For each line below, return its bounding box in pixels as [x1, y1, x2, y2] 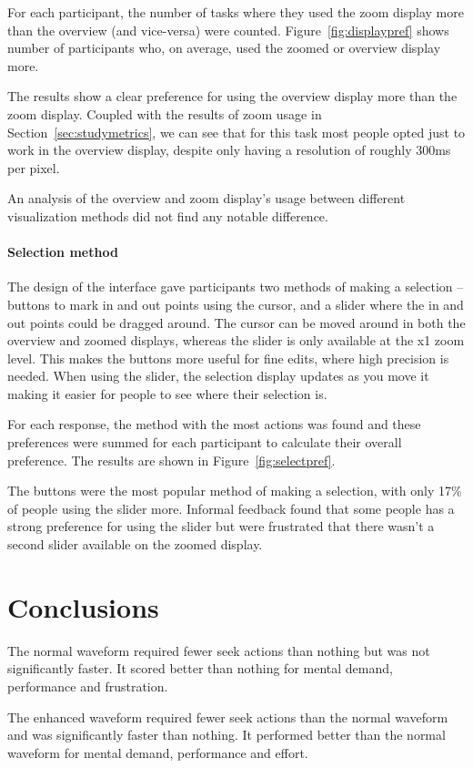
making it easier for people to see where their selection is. [7, 384, 327, 403]
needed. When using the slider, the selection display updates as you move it [7, 366, 429, 385]
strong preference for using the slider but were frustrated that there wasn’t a [7, 517, 435, 536]
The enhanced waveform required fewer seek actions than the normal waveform [7, 707, 448, 726]
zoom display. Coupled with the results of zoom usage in [7, 104, 322, 123]
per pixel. [7, 158, 60, 177]
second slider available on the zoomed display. [7, 535, 263, 554]
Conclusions [7, 588, 159, 625]
